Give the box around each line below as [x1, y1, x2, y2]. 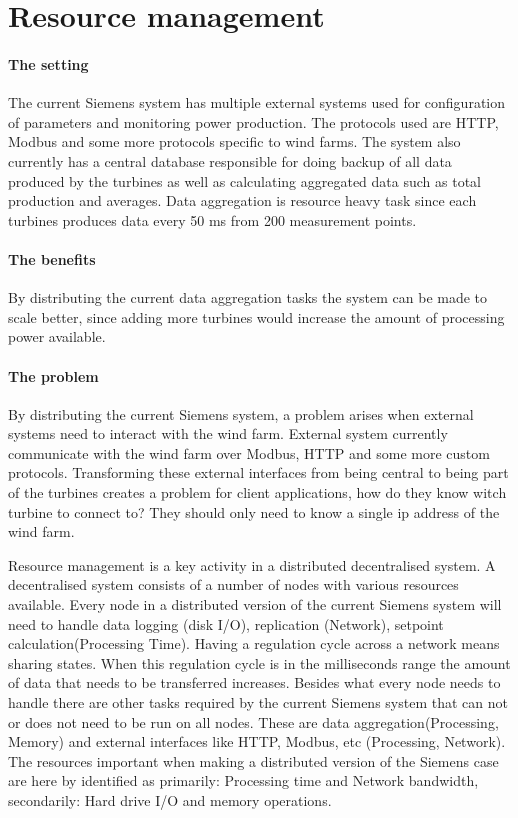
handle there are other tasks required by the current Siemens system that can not [8, 692, 508, 713]
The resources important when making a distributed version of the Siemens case [8, 750, 499, 771]
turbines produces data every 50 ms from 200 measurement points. [8, 209, 417, 230]
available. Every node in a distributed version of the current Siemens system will [8, 594, 502, 615]
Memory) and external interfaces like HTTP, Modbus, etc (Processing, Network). [8, 731, 506, 752]
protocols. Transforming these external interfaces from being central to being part [8, 462, 509, 483]
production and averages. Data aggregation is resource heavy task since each [8, 190, 477, 211]
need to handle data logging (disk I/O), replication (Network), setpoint [8, 613, 444, 634]
